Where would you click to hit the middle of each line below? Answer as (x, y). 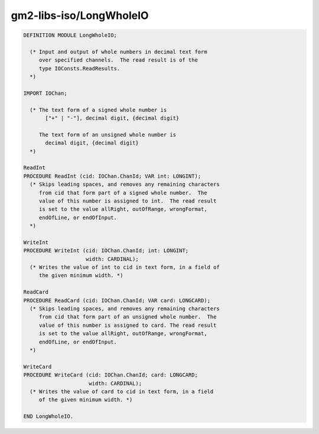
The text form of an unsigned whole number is (108, 134)
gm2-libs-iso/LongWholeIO (80, 15)
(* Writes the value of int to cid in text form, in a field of (125, 267)
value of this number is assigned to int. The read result (128, 201)
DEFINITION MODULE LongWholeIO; (70, 35)
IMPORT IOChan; (45, 93)
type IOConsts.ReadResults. (79, 68)
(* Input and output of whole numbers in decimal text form (118, 52)
